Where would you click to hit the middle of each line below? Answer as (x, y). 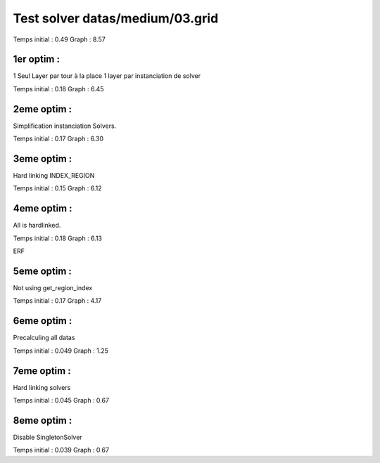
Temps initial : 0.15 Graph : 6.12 (57, 188)
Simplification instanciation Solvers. (65, 126)
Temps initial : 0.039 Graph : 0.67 (61, 450)
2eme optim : (43, 109)
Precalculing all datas (44, 338)
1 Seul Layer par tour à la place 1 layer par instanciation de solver (107, 76)
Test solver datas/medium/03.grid (116, 18)
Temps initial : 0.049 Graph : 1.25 (61, 351)
